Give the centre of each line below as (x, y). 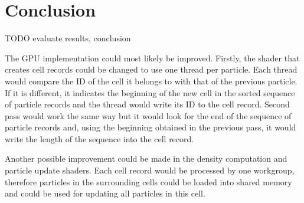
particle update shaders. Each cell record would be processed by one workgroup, (150, 170)
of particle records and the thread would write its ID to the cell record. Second (147, 104)
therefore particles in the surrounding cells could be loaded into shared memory (148, 181)
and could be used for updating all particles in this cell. (105, 193)
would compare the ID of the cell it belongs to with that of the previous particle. (151, 81)
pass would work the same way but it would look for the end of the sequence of (148, 115)
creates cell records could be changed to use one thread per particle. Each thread (151, 69)
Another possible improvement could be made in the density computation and (146, 158)
